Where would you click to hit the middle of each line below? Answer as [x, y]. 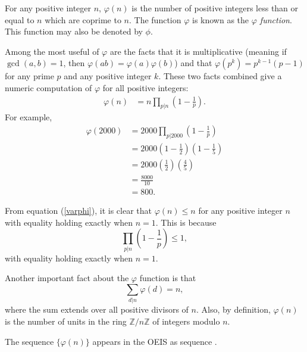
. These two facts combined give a [220, 76]
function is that [168, 278]
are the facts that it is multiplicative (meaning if [198, 51]
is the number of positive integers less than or [215, 8]
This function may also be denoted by [74, 31]
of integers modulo [186, 321]
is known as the [221, 19]
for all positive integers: [145, 87]
